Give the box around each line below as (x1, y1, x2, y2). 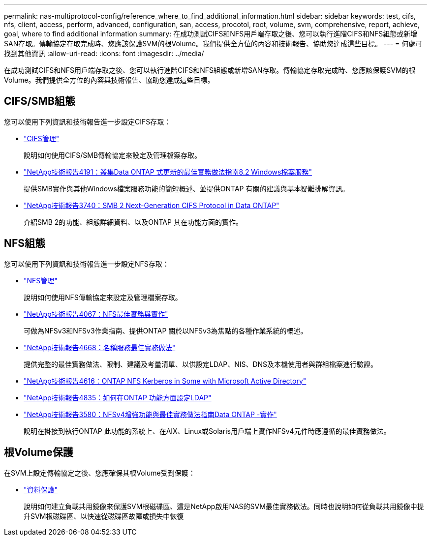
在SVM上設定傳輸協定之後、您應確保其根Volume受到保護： (4, 468, 195, 477)
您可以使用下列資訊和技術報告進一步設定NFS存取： (4, 259, 169, 268)
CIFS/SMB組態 (4, 95, 75, 108)
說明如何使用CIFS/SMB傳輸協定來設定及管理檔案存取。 (24, 150, 202, 159)
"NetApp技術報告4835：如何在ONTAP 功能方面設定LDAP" (24, 393, 212, 402)
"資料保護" (24, 485, 58, 494)
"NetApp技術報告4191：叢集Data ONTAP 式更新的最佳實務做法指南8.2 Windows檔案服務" (24, 167, 312, 176)
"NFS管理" (24, 276, 58, 285)
